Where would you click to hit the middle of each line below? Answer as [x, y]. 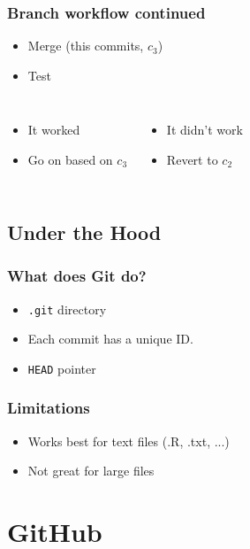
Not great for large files [91, 471]
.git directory [67, 309]
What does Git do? [77, 276]
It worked [54, 130]
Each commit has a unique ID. [110, 339]
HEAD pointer [62, 368]
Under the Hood [84, 232]
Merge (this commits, [86, 46]
